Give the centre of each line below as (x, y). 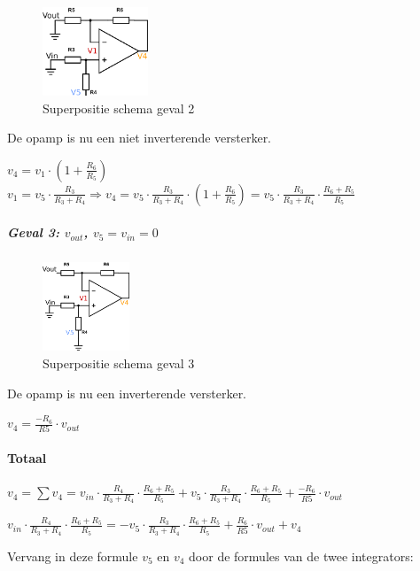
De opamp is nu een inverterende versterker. (127, 393)
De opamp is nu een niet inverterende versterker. (140, 138)
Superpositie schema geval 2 (119, 108)
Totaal (27, 458)
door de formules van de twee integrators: (301, 556)
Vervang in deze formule (73, 556)
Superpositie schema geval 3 (119, 363)
